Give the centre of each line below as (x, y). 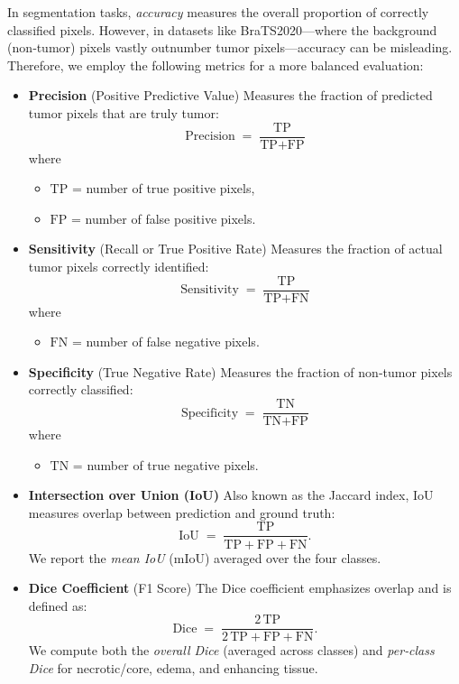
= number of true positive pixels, (163, 188)
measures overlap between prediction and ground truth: (182, 512)
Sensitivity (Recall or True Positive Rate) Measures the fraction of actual (235, 249)
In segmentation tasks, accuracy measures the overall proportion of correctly (218, 12)
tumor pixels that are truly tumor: (124, 112)
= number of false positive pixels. (163, 218)
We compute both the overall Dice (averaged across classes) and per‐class (231, 650)
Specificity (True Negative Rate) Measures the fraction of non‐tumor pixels (240, 371)
